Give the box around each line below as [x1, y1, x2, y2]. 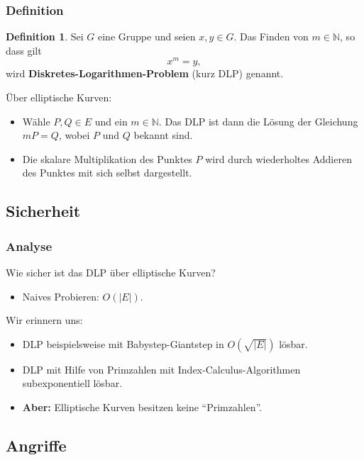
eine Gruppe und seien [98, 29, 196, 44]
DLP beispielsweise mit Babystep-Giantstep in [22, 336, 224, 351]
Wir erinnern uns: [6, 313, 83, 327]
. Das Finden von [233, 29, 309, 44]
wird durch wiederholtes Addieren [205, 151, 352, 166]
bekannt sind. [133, 128, 193, 142]
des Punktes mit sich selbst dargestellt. [22, 165, 192, 180]
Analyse [6, 237, 53, 254]
